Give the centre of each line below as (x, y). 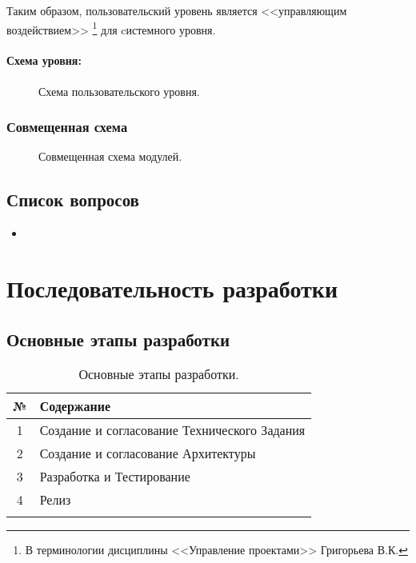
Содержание (75, 406)
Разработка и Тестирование (115, 477)
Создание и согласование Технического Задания (172, 430)
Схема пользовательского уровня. (119, 91)
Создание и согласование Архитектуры (148, 453)
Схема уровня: (44, 60)
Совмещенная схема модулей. (110, 156)
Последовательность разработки (172, 288)
